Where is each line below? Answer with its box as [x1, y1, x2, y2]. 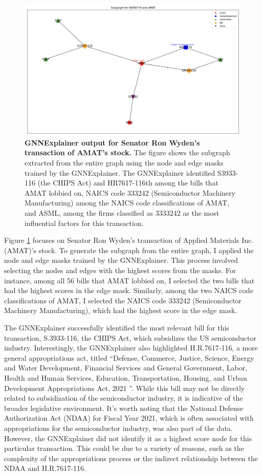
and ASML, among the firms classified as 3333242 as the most [25, 208, 220, 218]
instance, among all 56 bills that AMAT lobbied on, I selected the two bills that [4, 275, 255, 285]
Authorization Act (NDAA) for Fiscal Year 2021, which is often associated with [4, 412, 254, 423]
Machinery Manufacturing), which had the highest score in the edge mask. [4, 305, 237, 316]
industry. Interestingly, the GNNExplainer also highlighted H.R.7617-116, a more [4, 342, 258, 353]
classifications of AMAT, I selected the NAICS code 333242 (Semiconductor [4, 295, 242, 305]
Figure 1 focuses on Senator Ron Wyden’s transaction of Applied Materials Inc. [4, 235, 254, 245]
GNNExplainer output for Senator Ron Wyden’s [25, 137, 200, 148]
